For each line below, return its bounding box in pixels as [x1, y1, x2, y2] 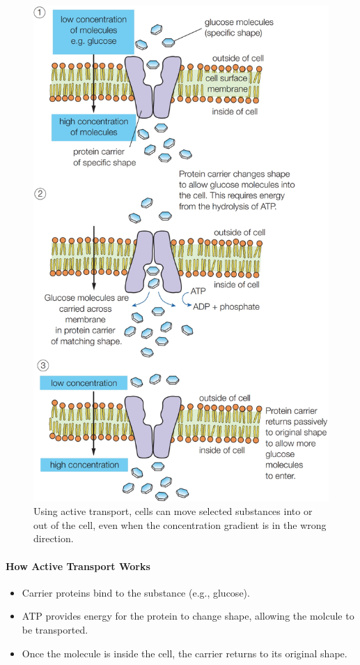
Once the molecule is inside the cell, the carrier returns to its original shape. [22, 645, 347, 660]
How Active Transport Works [6, 558, 150, 573]
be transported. [22, 622, 88, 636]
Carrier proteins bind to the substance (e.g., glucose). [22, 585, 250, 599]
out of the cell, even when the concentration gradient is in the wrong [33, 517, 327, 532]
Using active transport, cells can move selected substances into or [33, 504, 313, 518]
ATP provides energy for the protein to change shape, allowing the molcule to [22, 608, 354, 623]
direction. [33, 531, 74, 546]
